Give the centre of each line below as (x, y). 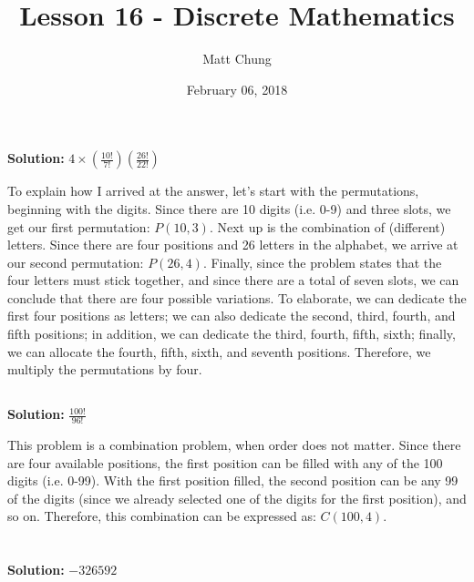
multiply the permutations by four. (105, 369)
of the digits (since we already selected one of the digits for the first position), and (237, 498)
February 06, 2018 (237, 89)
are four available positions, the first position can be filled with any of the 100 (225, 462)
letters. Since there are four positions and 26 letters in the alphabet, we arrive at (233, 245)
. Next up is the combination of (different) (327, 226)
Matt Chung (237, 59)
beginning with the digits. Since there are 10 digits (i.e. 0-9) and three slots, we (229, 208)
